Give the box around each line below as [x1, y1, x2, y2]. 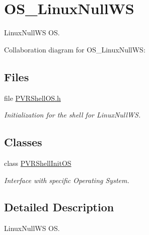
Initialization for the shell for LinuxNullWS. [4, 109, 141, 120]
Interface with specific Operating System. [4, 174, 129, 185]
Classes [4, 134, 42, 150]
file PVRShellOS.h [4, 92, 61, 103]
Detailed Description [4, 199, 114, 215]
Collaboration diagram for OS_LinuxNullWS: [4, 44, 145, 54]
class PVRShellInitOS [4, 157, 71, 168]
